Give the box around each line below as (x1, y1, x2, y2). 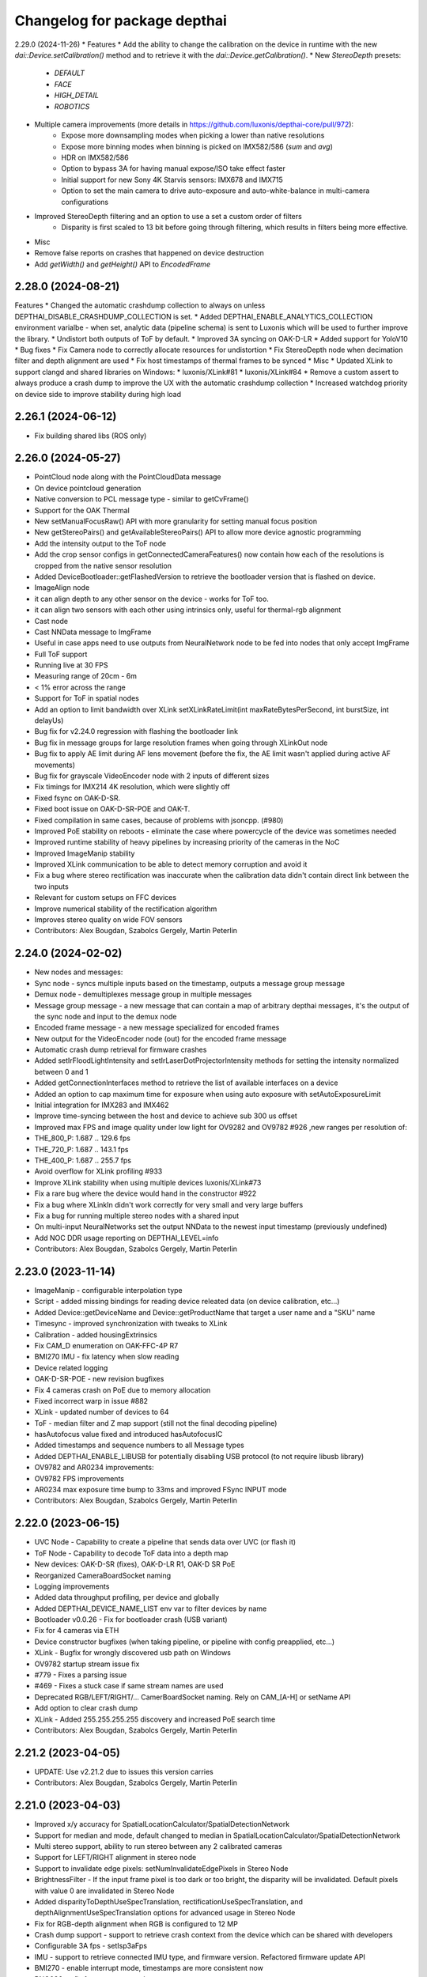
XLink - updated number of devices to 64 (34, 1408, 169, 1417)
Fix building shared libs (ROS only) (34, 431, 147, 440)
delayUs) (34, 716, 64, 725)
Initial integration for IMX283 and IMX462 (34, 1100, 169, 1110)
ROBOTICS (54, 101, 90, 111)
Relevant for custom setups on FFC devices (34, 893, 177, 902)
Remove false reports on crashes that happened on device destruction (34, 248, 265, 258)
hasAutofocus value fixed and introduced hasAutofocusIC (34, 1430, 223, 1439)
